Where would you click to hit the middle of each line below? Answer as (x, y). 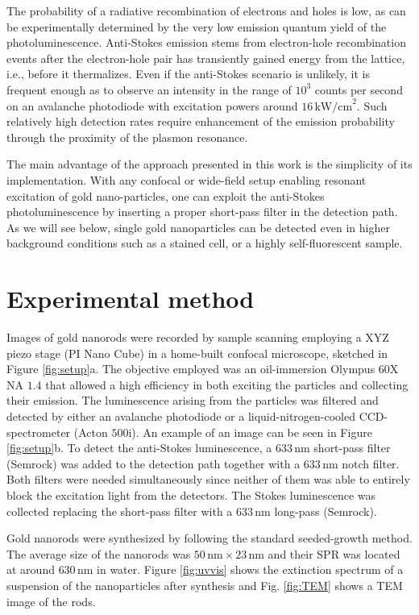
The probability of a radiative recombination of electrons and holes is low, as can (206, 10)
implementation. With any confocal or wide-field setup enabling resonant (187, 179)
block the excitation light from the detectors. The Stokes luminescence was (191, 494)
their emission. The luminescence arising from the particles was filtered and (193, 400)
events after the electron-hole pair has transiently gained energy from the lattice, (206, 58)
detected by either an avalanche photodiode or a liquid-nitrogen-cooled (181, 416)
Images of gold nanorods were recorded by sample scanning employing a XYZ (198, 337)
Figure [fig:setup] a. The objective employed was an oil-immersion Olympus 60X (203, 369)
